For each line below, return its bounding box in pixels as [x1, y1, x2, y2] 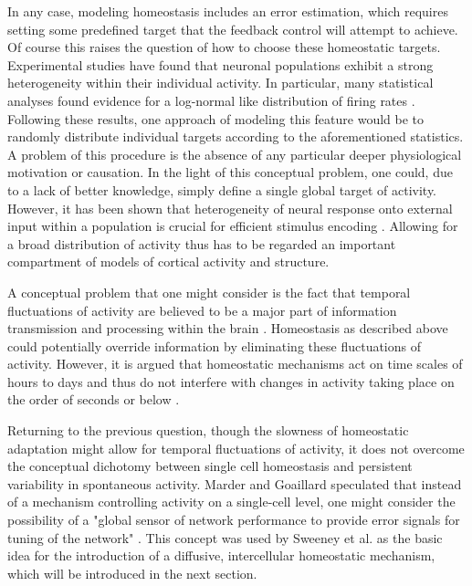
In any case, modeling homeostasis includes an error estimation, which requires [7, 2, 448, 20]
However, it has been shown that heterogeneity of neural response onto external [7, 198, 453, 217]
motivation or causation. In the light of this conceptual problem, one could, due [7, 162, 453, 182]
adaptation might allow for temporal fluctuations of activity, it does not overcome [7, 438, 465, 457]
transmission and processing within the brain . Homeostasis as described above [7, 319, 448, 338]
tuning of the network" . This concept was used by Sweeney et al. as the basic [7, 528, 443, 547]
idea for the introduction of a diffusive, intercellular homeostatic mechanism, [7, 546, 435, 565]
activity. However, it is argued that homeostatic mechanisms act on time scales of [7, 354, 463, 373]
